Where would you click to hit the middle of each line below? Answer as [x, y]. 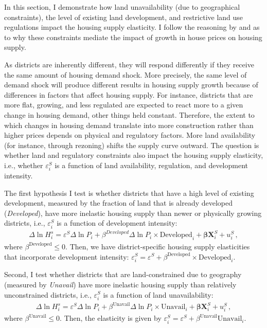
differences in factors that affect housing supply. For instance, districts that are [129, 94]
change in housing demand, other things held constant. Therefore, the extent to [129, 114]
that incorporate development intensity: [67, 256]
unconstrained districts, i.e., [48, 294]
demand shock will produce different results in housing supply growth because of [131, 85]
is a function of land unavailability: [158, 294]
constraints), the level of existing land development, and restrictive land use [124, 17]
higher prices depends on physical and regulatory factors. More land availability [130, 135]
